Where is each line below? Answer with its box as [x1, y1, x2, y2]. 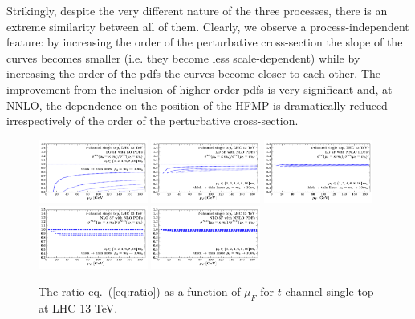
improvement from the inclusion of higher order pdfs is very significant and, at [6, 80, 393, 97]
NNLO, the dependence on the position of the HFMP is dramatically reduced [6, 96, 388, 113]
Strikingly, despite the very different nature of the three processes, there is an [6, 2, 388, 18]
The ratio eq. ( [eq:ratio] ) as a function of [39, 282, 241, 299]
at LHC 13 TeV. [39, 299, 118, 316]
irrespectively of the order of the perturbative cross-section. [6, 112, 299, 129]
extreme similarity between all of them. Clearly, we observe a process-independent [6, 18, 409, 34]
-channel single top [281, 282, 374, 299]
